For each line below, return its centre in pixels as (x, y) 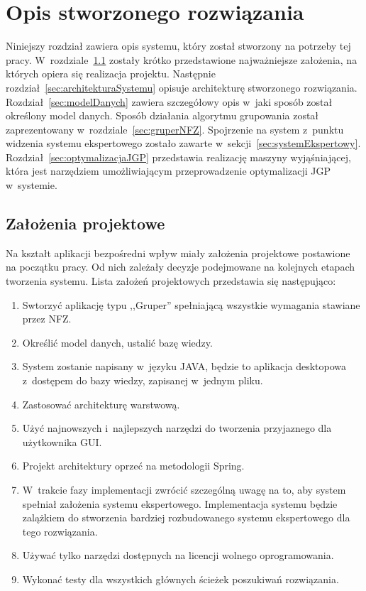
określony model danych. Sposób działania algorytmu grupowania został (162, 115)
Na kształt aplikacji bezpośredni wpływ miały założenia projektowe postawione (178, 253)
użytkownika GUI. (62, 441)
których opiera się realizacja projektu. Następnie (111, 74)
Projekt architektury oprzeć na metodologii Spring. (133, 466)
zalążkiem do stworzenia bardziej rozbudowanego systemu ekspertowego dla (186, 517)
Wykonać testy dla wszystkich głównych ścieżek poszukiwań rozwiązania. (181, 579)
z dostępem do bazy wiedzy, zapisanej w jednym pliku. (143, 380)
